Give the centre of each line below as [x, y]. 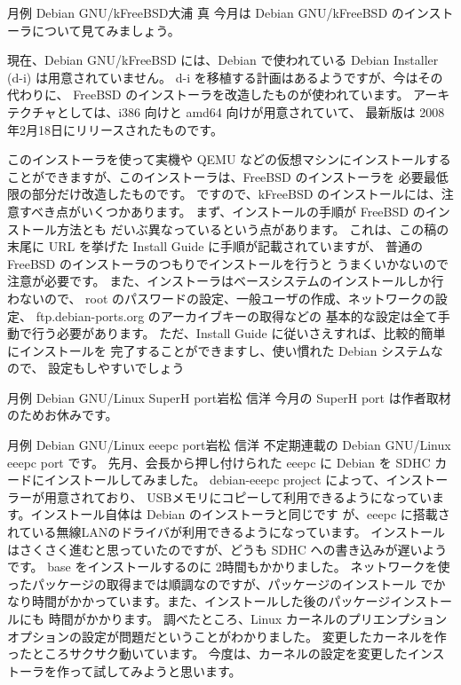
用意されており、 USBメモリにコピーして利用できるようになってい [238, 496]
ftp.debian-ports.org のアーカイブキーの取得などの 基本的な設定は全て [237, 315]
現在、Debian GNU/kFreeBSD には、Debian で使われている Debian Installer [223, 60]
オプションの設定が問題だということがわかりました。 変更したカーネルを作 [227, 636]
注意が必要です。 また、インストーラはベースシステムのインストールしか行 [226, 281]
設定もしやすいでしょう [116, 368]
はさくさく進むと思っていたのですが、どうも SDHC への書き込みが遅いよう [227, 549]
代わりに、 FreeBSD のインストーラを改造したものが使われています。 [208, 94]
